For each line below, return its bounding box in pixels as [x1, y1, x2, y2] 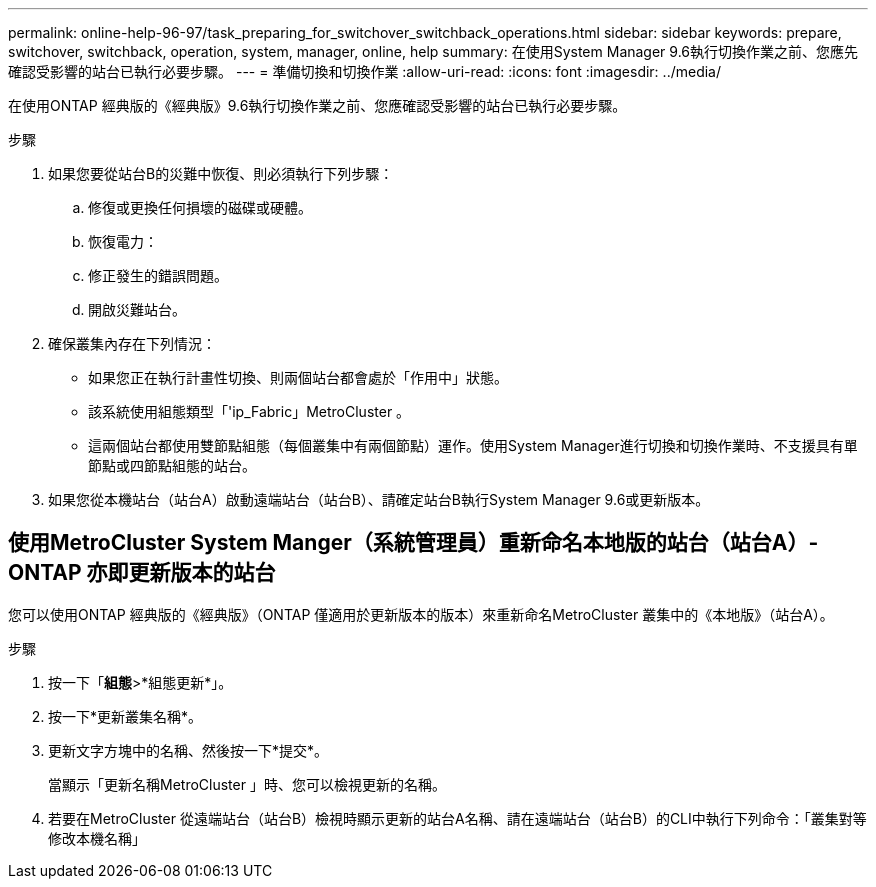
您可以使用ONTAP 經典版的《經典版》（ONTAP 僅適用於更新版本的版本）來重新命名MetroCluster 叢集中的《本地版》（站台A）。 [8, 605, 834, 623]
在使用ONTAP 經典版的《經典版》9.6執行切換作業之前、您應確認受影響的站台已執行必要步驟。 [8, 97, 627, 114]
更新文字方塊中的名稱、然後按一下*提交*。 [48, 741, 329, 759]
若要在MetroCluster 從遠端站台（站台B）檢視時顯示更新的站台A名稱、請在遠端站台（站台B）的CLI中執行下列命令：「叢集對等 [48, 809, 867, 827]
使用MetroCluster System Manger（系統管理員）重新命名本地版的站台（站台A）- [8, 530, 819, 556]
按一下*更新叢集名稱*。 [48, 707, 203, 725]
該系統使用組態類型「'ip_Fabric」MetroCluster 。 [88, 403, 411, 420]
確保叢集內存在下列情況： [48, 335, 216, 352]
